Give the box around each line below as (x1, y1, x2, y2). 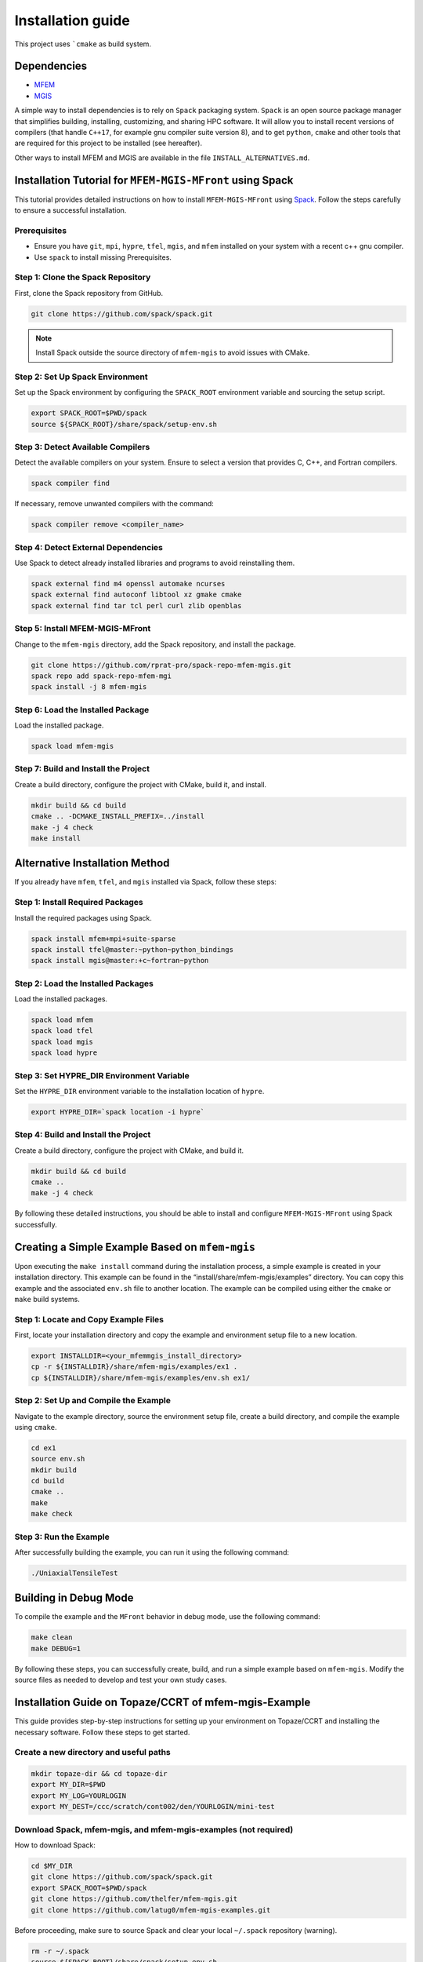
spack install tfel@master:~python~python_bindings (31, 945, 234, 954)
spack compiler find (31, 479, 110, 488)
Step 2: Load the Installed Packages (14, 978, 154, 989)
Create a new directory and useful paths (14, 1747, 172, 1758)
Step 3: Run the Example (14, 1531, 110, 1542)
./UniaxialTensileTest (31, 1568, 118, 1577)
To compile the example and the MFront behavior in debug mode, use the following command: (14, 1612, 320, 1621)
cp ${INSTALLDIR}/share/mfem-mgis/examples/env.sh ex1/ (31, 1373, 251, 1382)
